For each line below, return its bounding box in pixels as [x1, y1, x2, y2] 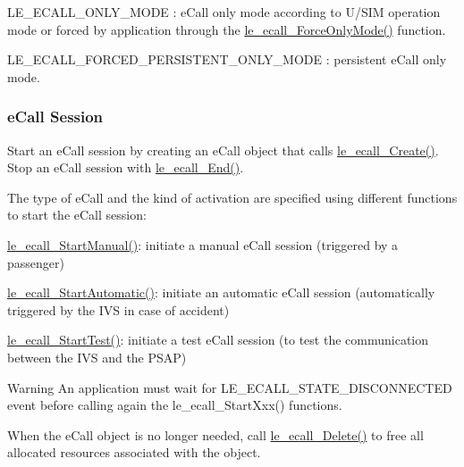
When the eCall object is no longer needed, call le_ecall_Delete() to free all [7, 425, 424, 444]
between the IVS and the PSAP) [7, 347, 187, 366]
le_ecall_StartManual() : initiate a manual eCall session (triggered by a [7, 235, 399, 254]
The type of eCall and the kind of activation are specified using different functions [7, 188, 458, 206]
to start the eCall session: [7, 205, 147, 224]
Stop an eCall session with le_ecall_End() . [7, 158, 244, 177]
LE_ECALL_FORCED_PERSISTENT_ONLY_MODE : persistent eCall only [7, 50, 447, 69]
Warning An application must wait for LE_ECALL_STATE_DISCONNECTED [7, 378, 452, 396]
